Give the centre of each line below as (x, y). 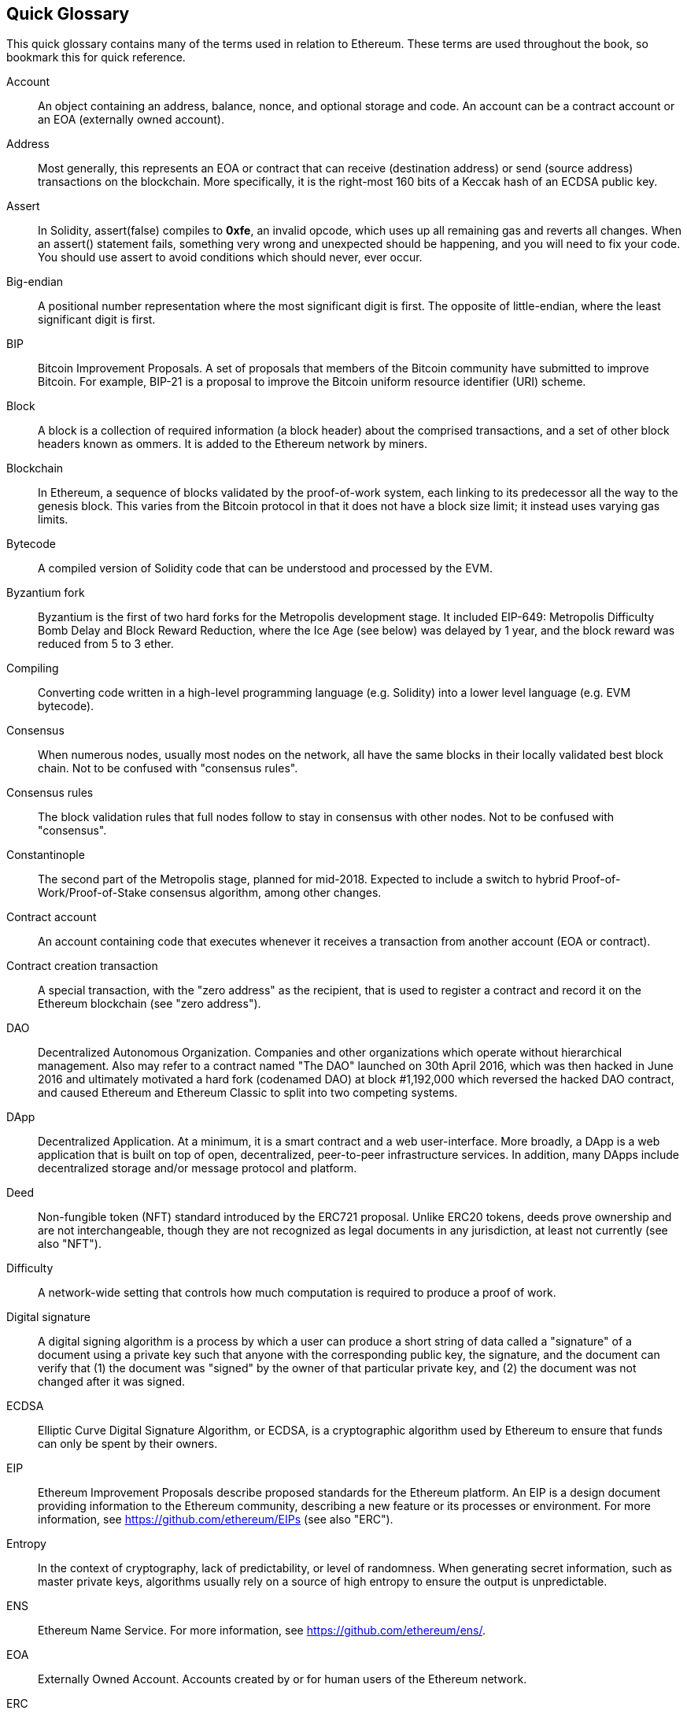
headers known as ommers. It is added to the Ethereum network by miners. (233, 444)
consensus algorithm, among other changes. (266, 893)
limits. (53, 520)
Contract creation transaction (82, 966)
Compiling (33, 668)
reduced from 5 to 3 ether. (106, 644)
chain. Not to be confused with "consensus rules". (168, 768)
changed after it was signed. (112, 1382)
